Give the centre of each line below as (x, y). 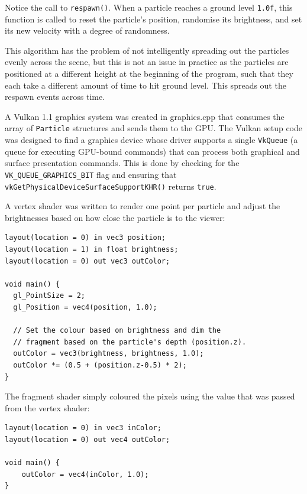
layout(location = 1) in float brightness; (92, 249)
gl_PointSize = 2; (49, 296)
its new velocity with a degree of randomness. (87, 30)
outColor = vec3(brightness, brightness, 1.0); (109, 354)
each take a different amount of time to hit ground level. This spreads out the (146, 85)
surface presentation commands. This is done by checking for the (122, 163)
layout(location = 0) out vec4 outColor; (88, 439)
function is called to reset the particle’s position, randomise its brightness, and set (153, 19)
